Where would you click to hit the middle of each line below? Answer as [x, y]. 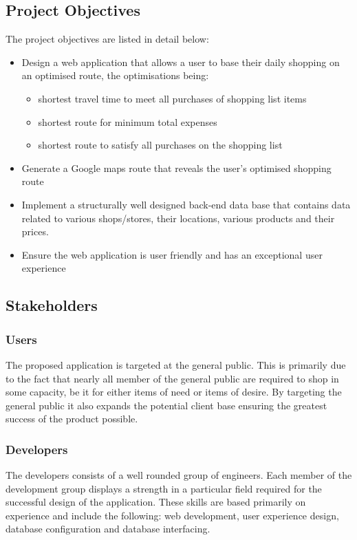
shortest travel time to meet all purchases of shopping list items [172, 98]
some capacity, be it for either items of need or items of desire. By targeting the [174, 392]
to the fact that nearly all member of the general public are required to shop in [172, 378]
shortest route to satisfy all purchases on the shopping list [160, 145]
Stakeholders [52, 305]
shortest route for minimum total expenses [128, 121]
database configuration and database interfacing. [108, 529]
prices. [35, 231]
